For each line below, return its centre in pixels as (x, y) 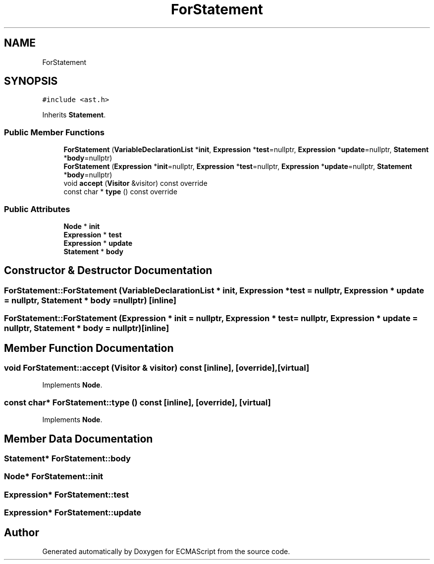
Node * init (82, 226)
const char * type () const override (120, 192)
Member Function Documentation (89, 348)
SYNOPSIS (31, 81)
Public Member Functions (54, 132)
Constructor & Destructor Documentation (108, 271)
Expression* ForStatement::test (66, 494)
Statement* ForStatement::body (67, 458)
